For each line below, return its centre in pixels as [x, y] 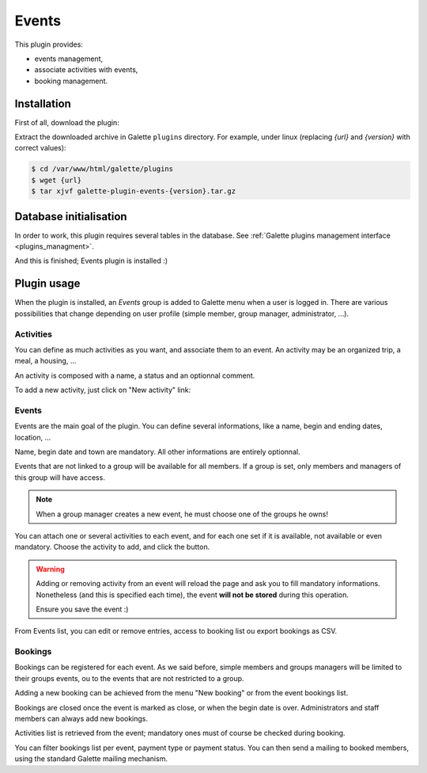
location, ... [33, 437]
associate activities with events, [86, 70]
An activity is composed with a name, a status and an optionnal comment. [135, 375]
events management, [69, 59]
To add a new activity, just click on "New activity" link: [103, 390]
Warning [50, 569]
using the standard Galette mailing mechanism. [91, 759]
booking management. [71, 81]
